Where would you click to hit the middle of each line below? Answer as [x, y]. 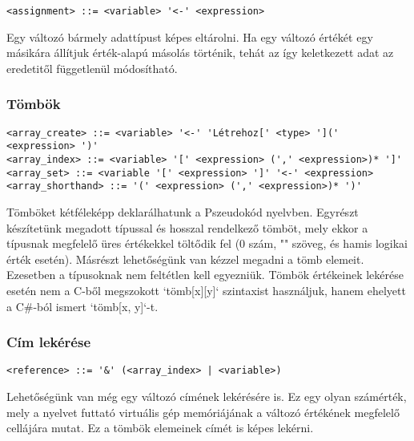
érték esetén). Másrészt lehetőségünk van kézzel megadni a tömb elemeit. [185, 259]
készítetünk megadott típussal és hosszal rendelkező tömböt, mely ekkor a [187, 227]
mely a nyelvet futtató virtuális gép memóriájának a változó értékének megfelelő [203, 412]
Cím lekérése [49, 342]
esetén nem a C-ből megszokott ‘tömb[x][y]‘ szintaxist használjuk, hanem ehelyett [206, 290]
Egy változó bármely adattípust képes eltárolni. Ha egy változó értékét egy [190, 36]
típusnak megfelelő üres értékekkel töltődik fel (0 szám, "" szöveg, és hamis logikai [207, 243]
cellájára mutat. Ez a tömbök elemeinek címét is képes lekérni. [160, 428]
